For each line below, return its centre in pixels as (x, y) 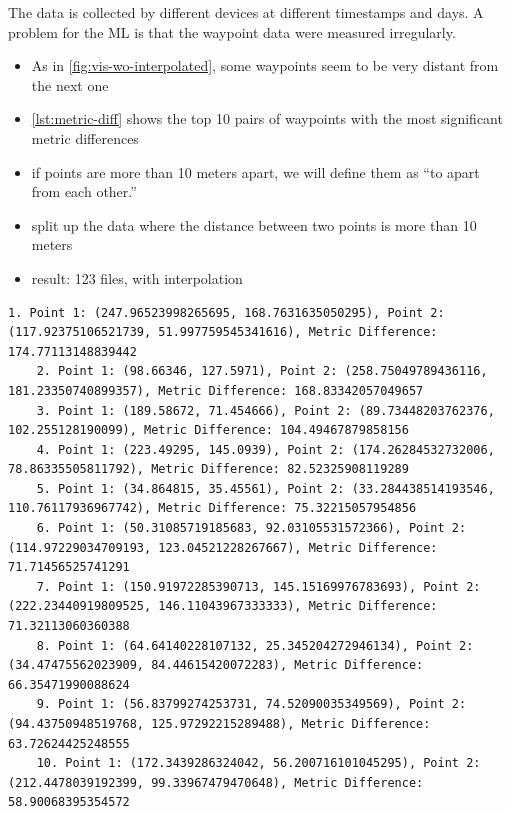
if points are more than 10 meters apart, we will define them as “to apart (255, 171)
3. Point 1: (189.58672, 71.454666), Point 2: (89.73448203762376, (265, 410)
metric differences (85, 137)
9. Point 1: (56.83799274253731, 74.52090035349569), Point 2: (251, 704)
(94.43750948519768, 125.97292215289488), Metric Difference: (219, 724)
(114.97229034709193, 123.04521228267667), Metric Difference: (223, 547)
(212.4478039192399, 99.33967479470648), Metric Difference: (216, 782)
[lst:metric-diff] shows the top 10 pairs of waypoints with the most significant (267, 118)
